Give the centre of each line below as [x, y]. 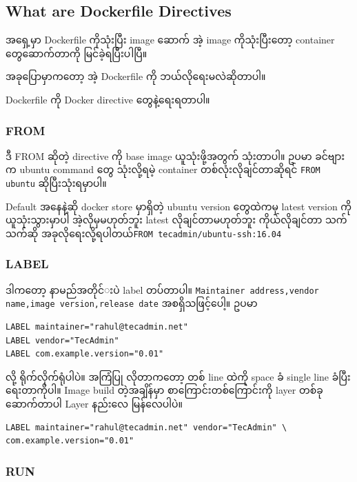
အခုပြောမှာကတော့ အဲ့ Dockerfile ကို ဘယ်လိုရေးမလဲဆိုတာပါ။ [136, 76]
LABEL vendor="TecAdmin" [62, 340]
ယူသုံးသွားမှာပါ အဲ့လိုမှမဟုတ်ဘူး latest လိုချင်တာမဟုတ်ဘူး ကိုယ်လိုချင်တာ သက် [176, 220]
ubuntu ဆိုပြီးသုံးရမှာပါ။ [56, 183]
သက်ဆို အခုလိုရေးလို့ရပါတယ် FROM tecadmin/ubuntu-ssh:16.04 [144, 233]
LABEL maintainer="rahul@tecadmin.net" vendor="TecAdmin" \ [146, 427]
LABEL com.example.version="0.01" [85, 354]
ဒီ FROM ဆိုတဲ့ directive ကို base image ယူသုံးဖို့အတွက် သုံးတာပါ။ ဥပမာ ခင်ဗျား [175, 155]
